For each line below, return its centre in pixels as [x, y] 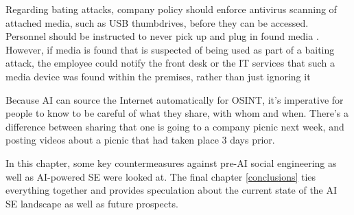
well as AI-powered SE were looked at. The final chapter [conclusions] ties [161, 176]
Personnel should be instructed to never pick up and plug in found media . [162, 36]
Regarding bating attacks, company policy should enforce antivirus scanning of [171, 9]
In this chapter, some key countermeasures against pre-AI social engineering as [171, 162]
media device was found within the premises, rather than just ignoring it [158, 76]
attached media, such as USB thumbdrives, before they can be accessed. [157, 22]
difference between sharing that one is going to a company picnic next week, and [175, 126]
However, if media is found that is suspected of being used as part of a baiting [170, 49]
